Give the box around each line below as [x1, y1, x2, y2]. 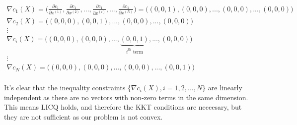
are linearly [208, 82, 242, 93]
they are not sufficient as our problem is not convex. [4, 112, 163, 122]
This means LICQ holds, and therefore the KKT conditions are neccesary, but [4, 102, 242, 112]
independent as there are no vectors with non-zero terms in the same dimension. [4, 92, 248, 102]
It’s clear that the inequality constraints [4, 82, 126, 93]
